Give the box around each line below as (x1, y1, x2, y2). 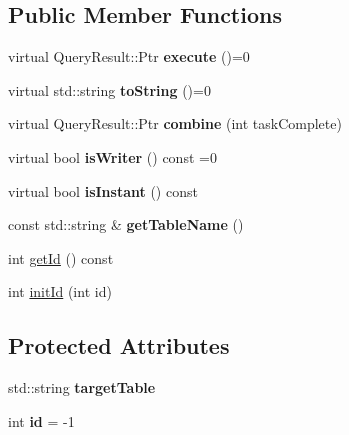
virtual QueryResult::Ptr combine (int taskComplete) (8, 113, 342, 134)
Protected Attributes (8, 330, 230, 361)
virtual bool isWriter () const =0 (8, 146, 217, 167)
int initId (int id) (8, 281, 112, 302)
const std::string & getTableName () (8, 214, 244, 235)
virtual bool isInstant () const (8, 180, 198, 201)
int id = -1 (8, 410, 75, 431)
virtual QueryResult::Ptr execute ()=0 (8, 46, 250, 67)
